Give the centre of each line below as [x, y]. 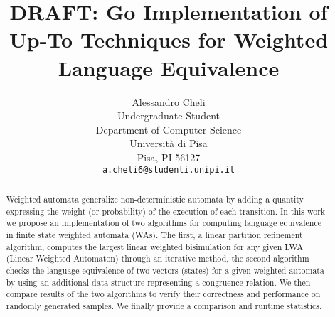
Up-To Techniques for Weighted [169, 39]
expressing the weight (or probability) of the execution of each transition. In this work [166, 211]
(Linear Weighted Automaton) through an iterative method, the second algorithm [158, 258]
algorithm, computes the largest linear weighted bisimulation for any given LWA [155, 246]
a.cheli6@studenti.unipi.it [169, 170]
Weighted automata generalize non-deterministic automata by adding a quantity [155, 199]
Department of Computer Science [169, 129]
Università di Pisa [169, 143]
